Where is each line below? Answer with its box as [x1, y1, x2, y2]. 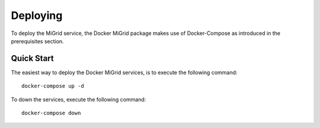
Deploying [11, 9, 63, 22]
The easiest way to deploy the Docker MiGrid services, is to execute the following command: [11, 69, 238, 76]
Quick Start [11, 53, 54, 63]
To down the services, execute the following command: [11, 95, 146, 103]
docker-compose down [21, 110, 81, 117]
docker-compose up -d [21, 83, 84, 89]
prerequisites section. [11, 37, 65, 44]
